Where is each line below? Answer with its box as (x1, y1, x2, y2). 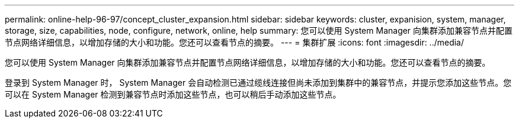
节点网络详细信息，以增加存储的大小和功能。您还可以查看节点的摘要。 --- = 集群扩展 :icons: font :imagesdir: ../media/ (5, 37, 464, 47)
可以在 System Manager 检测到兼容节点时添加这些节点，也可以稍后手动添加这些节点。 (5, 89, 341, 99)
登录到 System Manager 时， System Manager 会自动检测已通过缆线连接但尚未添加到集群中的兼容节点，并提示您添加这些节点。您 (5, 77, 512, 88)
